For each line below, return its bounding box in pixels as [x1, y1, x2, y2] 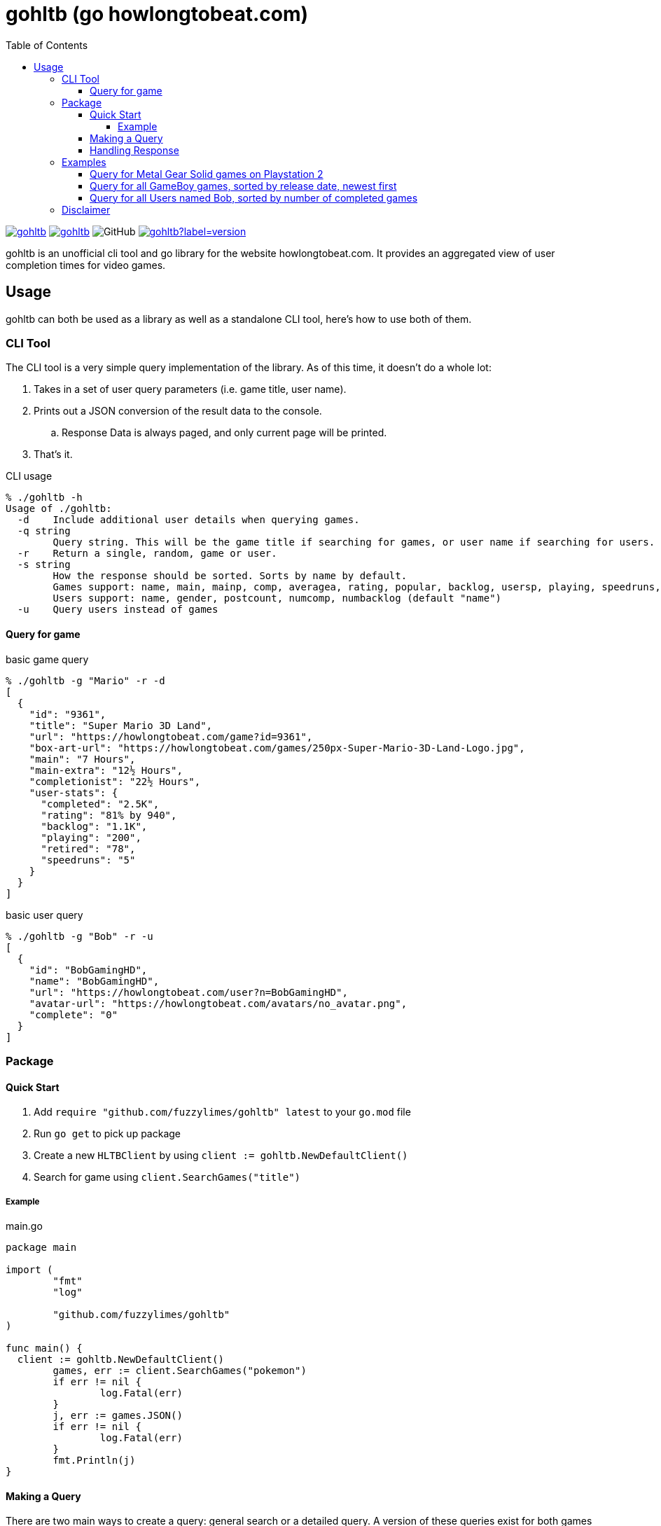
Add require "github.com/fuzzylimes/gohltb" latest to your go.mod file [34, 1106, 411, 1118]
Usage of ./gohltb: [6, 503, 112, 515]
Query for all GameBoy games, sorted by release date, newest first [90, 179, 397, 192]
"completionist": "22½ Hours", [29, 775, 201, 787]
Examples [62, 155, 106, 168]
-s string [17, 559, 71, 571]
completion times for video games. [6, 258, 166, 271]
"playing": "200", [41, 831, 141, 843]
